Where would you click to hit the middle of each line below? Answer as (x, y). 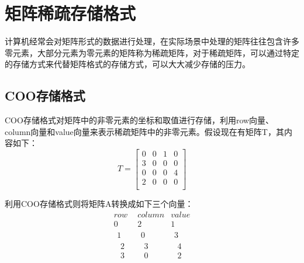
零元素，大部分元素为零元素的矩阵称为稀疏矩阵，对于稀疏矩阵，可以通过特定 (152, 52)
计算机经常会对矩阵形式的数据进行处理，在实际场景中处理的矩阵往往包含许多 (152, 41)
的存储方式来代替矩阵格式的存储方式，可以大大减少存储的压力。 (127, 64)
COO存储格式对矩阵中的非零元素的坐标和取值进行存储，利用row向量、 (139, 120)
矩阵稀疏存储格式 (70, 13)
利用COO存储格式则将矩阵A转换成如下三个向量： (99, 204)
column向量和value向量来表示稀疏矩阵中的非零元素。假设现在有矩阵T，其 (144, 131)
